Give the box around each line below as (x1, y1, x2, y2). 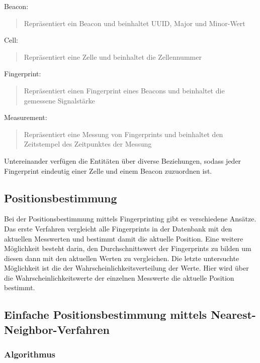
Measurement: (4, 112, 47, 123)
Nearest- (211, 307, 256, 322)
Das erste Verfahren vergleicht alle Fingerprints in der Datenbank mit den (4, 223, 232, 233)
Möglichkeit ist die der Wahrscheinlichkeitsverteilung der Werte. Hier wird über (4, 263, 249, 273)
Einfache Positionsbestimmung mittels (4, 307, 207, 322)
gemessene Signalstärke (24, 95, 95, 105)
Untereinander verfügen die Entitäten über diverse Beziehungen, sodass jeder (4, 155, 241, 166)
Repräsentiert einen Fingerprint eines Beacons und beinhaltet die (24, 85, 225, 95)
